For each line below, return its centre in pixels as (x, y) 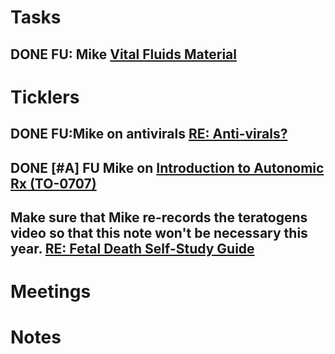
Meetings (51, 292)
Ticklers (45, 97)
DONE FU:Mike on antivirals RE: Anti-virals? (149, 134)
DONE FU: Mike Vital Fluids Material (123, 54)
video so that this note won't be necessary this (159, 232)
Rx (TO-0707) (53, 183)
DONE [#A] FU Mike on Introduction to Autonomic (167, 167)
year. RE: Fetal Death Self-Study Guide (132, 248)
